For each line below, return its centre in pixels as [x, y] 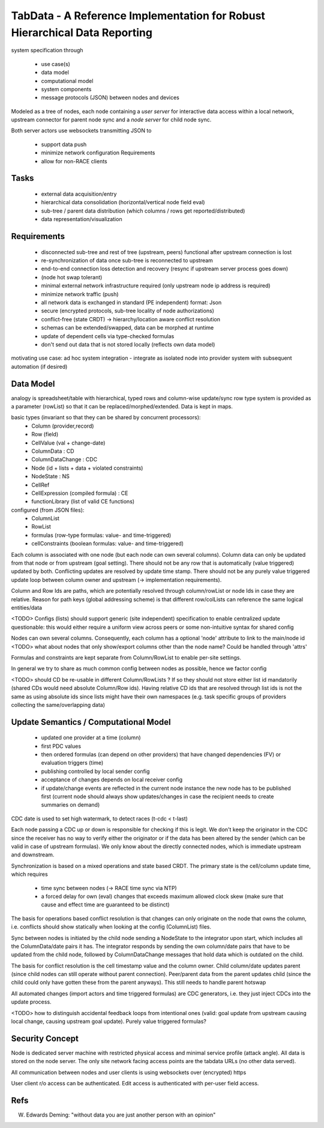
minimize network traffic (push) [80, 294]
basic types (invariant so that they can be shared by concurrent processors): [106, 417]
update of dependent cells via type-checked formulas [108, 336]
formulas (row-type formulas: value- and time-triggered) [101, 535]
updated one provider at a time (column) [91, 738]
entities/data [26, 607]
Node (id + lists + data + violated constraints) [87, 468]
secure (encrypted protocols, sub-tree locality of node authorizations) [127, 311]
